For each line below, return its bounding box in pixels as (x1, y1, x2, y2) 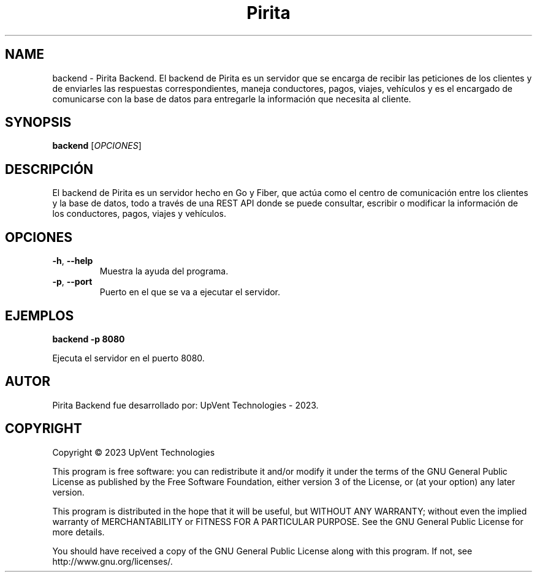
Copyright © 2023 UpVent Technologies (52, 447, 215, 458)
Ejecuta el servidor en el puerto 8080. (52, 352, 205, 363)
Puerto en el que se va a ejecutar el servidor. (99, 287, 281, 298)
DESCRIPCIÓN (5, 161, 94, 177)
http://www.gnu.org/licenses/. (52, 556, 173, 567)
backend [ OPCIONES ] (52, 140, 142, 151)
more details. (52, 526, 105, 537)
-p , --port (52, 276, 93, 287)
